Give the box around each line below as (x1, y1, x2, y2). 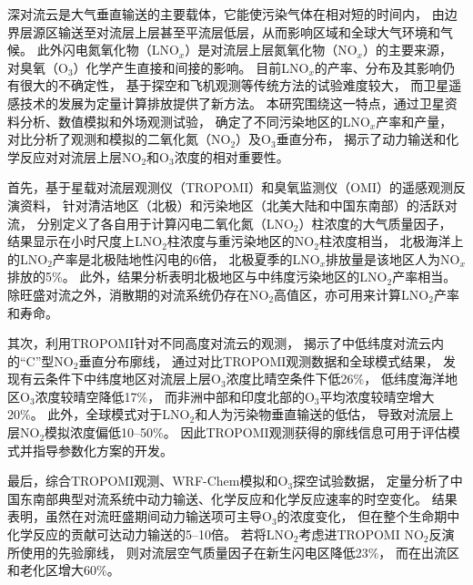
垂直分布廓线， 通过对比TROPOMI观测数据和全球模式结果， (78, 351, 439, 370)
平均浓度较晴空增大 (319, 386, 435, 405)
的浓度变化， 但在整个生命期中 (277, 507, 460, 526)
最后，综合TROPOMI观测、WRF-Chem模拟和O (7, 471, 288, 490)
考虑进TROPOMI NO (298, 525, 424, 544)
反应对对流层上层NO (19, 147, 142, 166)
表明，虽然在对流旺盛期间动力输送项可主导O (7, 507, 272, 526)
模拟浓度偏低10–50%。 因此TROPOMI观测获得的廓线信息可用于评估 (45, 423, 448, 442)
